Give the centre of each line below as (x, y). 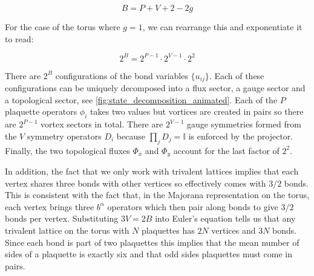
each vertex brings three (50, 206)
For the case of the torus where (63, 27)
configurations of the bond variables (122, 75)
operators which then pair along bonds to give (193, 206)
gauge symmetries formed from (244, 124)
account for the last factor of (226, 150)
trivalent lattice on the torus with (67, 230)
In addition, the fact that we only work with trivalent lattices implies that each (152, 171)
